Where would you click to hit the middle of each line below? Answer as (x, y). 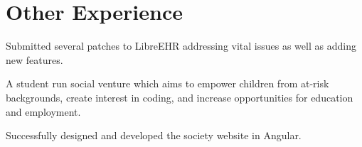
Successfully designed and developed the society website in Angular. (154, 135)
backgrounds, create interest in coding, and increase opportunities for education (180, 97)
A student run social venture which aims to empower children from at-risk (167, 83)
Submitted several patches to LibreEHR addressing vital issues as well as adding (181, 46)
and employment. (43, 111)
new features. (34, 59)
